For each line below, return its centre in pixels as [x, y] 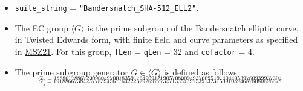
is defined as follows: [202, 71]
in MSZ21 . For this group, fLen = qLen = [93, 51]
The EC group [41, 27]
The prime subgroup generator [71, 71]
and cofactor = [215, 51]
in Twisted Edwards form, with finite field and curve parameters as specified [156, 39]
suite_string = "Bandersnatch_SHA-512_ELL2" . [107, 7]
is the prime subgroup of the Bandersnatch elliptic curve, [193, 27]
